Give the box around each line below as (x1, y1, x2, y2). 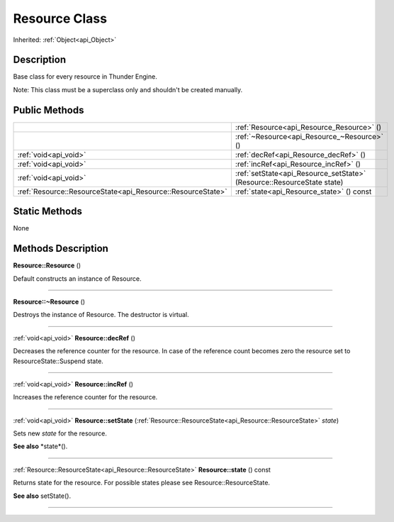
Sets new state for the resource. (13, 429, 108, 438)
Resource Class (13, 11, 108, 26)
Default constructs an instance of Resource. (13, 274, 142, 283)
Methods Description (13, 243, 109, 255)
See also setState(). (13, 492, 71, 500)
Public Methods (13, 104, 84, 116)
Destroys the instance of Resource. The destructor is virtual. (13, 311, 189, 319)
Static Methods (13, 206, 83, 218)
